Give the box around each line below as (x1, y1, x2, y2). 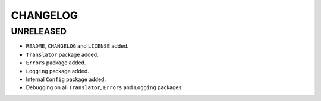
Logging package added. (26, 67, 89, 74)
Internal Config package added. (26, 76, 106, 83)
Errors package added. (26, 59, 86, 66)
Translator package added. (26, 51, 99, 58)
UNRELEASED (11, 26, 67, 37)
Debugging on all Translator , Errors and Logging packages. (26, 84, 184, 91)
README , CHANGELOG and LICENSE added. (26, 43, 129, 50)
